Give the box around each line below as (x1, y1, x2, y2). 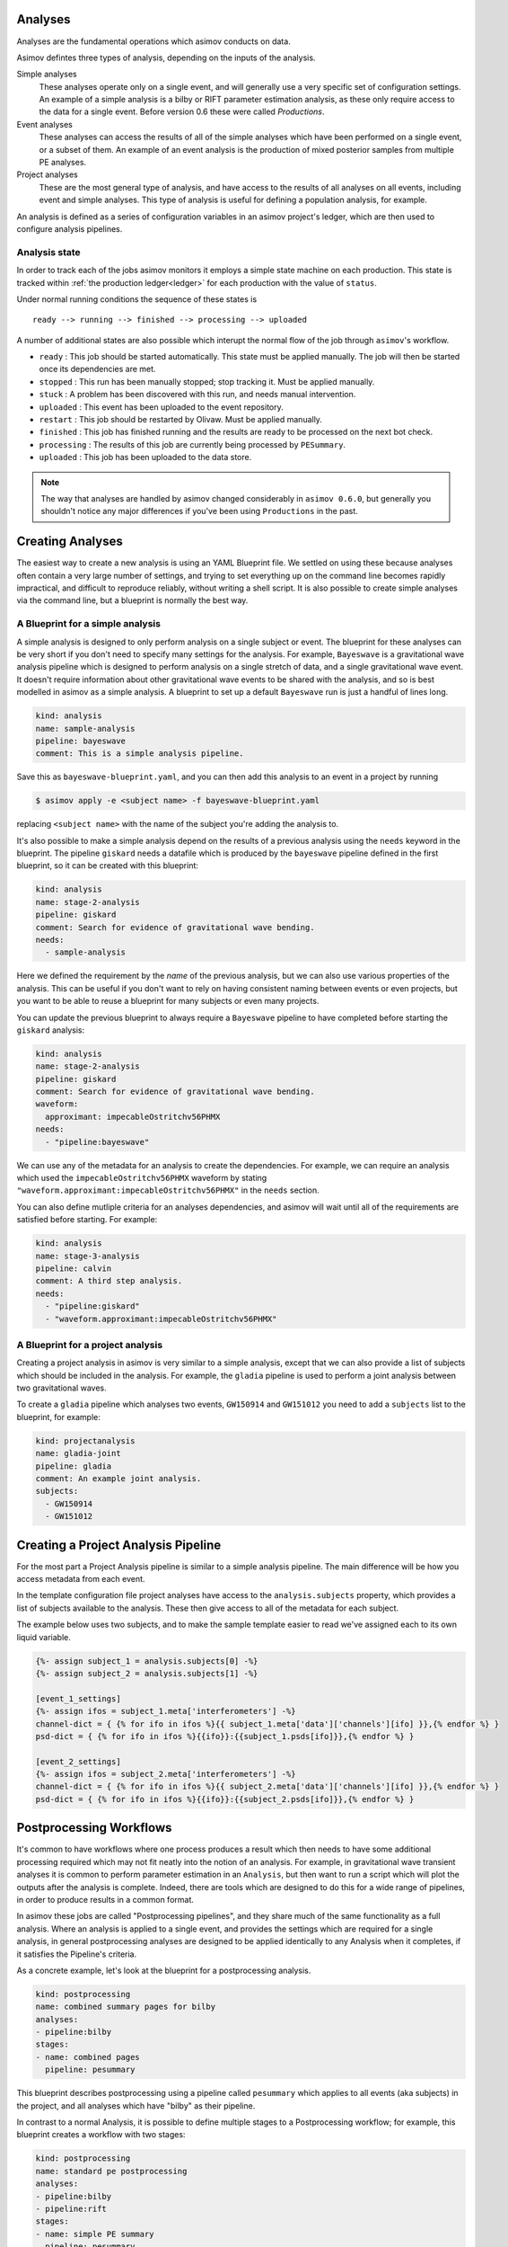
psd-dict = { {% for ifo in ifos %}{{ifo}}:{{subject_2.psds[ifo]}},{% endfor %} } (35, 1794, 415, 1804)
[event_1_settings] (35, 1693, 121, 1703)
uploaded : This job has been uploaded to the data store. (39, 452, 252, 463)
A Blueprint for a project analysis (16, 1338, 163, 1351)
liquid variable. (16, 1631, 72, 1642)
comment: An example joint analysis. (35, 1473, 202, 1483)
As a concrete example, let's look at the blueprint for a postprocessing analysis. (16, 1965, 311, 1976)
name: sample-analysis (35, 724, 136, 733)
